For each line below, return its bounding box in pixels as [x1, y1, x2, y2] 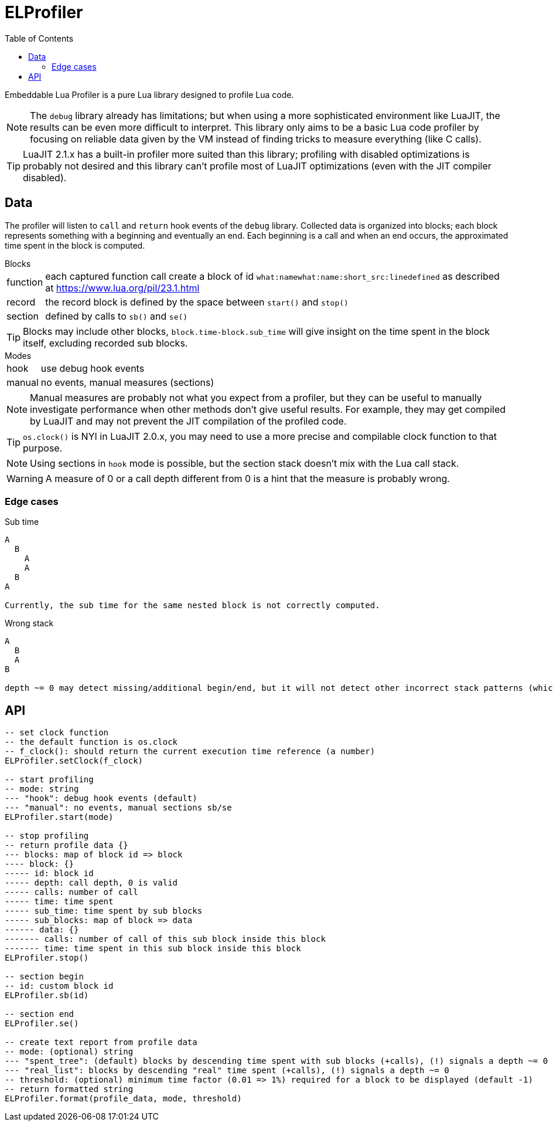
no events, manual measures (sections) [40, 376, 214, 388]
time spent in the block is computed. [5, 240, 145, 250]
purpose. [23, 442, 63, 454]
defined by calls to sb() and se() [45, 310, 188, 322]
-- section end [5, 1009, 74, 1019]
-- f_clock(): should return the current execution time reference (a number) [5, 747, 376, 757]
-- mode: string [5, 784, 79, 794]
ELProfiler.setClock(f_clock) [5, 756, 144, 766]
